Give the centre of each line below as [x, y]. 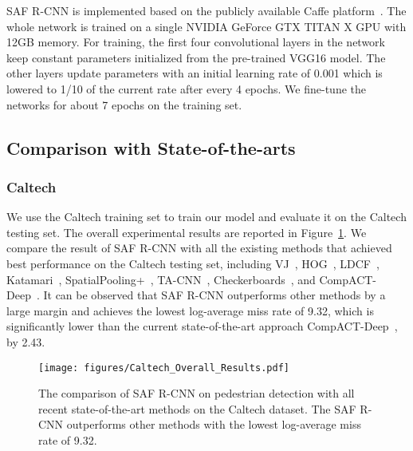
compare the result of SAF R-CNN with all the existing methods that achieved [199, 248]
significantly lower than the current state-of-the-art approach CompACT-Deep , [202, 326]
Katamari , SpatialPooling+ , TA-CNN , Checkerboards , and [161, 279]
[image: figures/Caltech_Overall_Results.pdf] [164, 368]
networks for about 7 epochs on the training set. [124, 104]
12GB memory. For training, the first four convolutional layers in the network [196, 42]
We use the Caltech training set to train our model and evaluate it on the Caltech [206, 217]
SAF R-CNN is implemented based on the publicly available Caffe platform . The [206, 10]
